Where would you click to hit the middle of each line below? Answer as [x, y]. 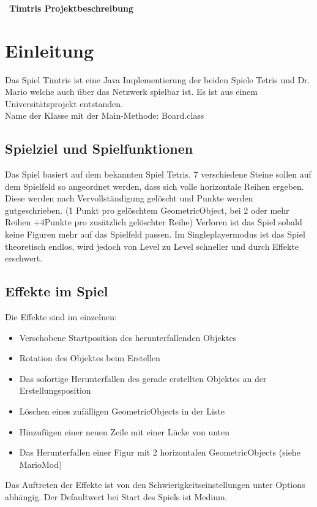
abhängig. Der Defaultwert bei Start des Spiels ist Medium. [116, 496]
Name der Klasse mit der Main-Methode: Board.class [105, 115]
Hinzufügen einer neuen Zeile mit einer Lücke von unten [125, 431]
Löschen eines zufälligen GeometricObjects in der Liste [122, 411]
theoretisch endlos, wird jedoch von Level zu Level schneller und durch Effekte [152, 246]
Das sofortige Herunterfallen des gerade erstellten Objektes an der [143, 378]
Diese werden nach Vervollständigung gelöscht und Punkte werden [129, 198]
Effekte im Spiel [57, 291]
